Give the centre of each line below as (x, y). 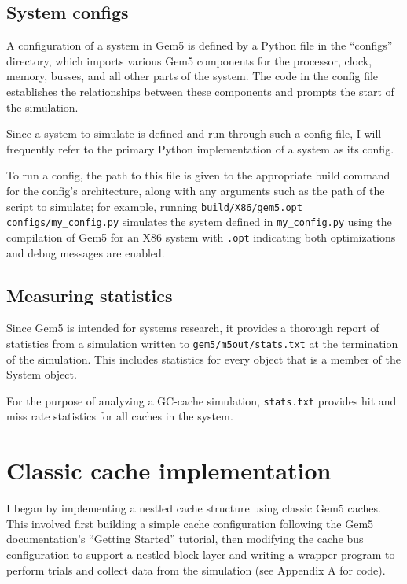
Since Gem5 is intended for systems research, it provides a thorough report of (193, 328)
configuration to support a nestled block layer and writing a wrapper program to (201, 554)
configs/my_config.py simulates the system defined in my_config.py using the (199, 222)
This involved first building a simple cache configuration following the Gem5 (190, 523)
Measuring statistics (90, 295)
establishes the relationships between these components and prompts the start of (200, 91)
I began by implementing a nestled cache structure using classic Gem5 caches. (194, 508)
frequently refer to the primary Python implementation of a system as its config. (200, 148)
